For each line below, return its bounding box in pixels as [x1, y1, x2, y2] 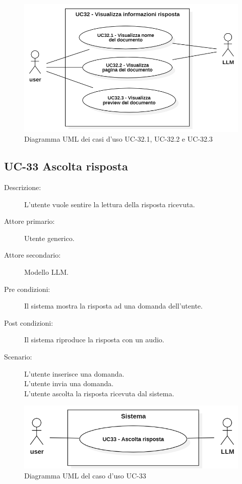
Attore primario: [4, 216, 55, 226]
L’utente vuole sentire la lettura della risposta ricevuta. [24, 199, 195, 209]
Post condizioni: [4, 317, 53, 328]
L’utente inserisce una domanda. [24, 368, 125, 379]
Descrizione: [4, 182, 41, 193]
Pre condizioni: [4, 283, 50, 294]
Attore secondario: [4, 250, 61, 260]
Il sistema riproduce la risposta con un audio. [24, 334, 164, 345]
